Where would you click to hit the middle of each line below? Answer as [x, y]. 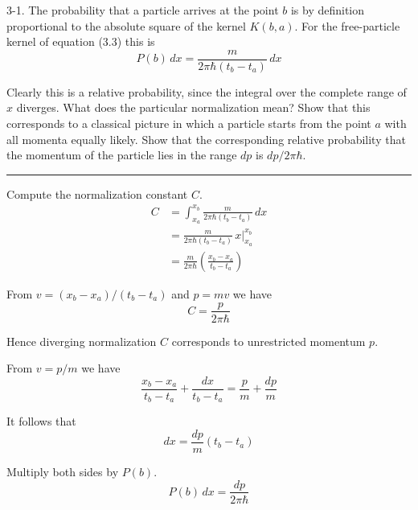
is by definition [328, 10]
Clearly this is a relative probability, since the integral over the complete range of [207, 91]
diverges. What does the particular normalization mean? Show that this [193, 107]
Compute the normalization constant [97, 193]
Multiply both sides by [63, 471]
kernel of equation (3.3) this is [81, 41]
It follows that [41, 421]
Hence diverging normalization [82, 341]
